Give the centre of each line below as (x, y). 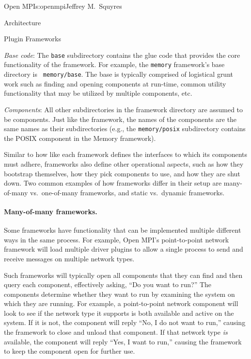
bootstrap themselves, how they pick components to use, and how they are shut (122, 173)
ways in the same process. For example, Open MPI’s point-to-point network (117, 239)
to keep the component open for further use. (70, 351)
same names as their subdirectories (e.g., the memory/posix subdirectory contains (125, 128)
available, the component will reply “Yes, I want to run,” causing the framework (123, 341)
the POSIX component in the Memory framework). (80, 138)
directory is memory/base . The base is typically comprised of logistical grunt (118, 74)
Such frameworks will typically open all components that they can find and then (123, 275)
